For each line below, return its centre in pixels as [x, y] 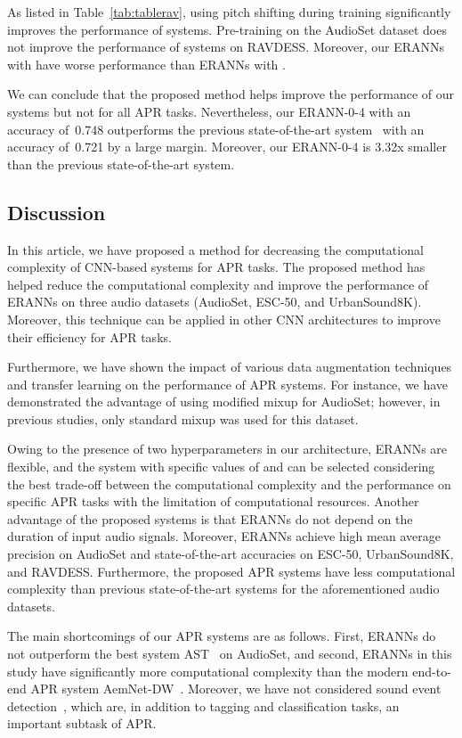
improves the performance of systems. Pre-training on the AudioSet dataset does [227, 29]
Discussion [57, 212]
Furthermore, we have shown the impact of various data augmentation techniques [230, 367]
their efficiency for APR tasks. [89, 336]
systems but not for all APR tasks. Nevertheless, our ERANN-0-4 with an [209, 111]
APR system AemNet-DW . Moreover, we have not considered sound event [236, 689]
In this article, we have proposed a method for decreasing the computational [215, 249]
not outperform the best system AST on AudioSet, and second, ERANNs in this [230, 654]
